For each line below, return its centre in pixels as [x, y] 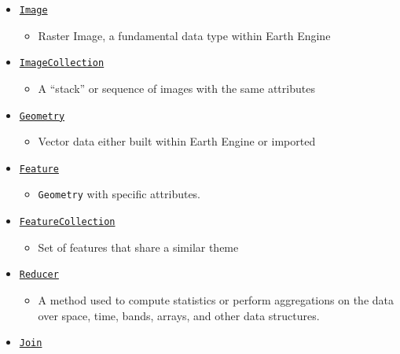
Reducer [39, 275]
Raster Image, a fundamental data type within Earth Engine [184, 35]
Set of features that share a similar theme [138, 247]
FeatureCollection [67, 222]
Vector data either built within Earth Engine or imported [177, 141]
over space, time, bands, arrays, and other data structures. [179, 315]
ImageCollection [62, 63]
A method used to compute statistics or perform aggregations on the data [216, 299]
